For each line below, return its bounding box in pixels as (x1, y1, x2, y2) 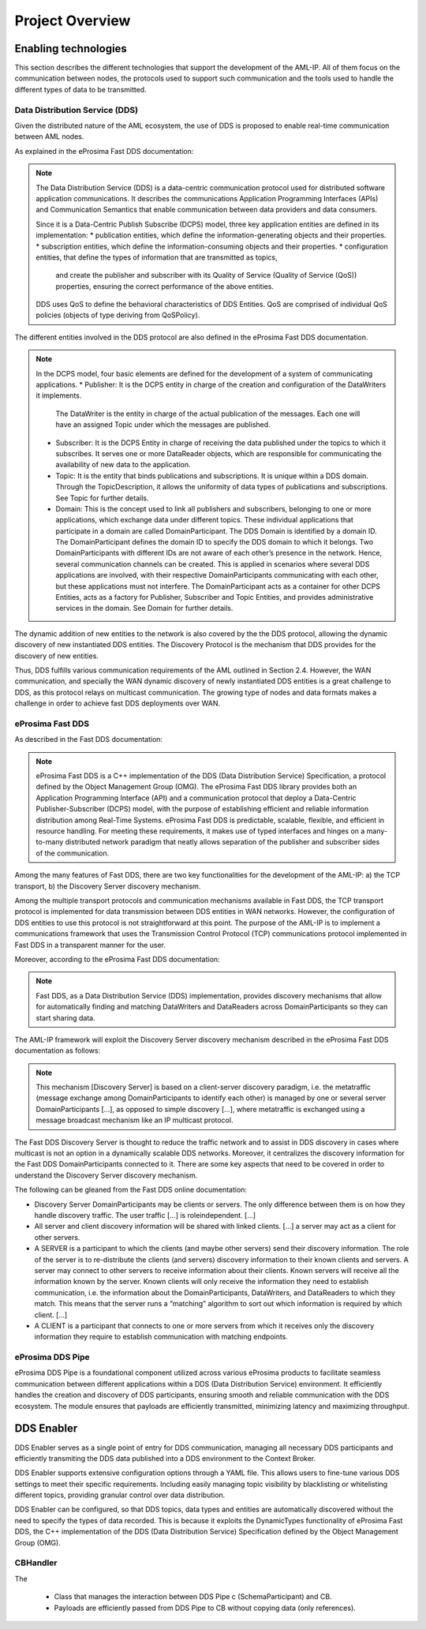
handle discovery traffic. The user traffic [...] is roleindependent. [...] (34, 1210, 256, 1219)
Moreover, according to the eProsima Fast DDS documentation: (14, 954, 220, 964)
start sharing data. (35, 1013, 96, 1022)
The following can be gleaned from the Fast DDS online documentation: (14, 1185, 248, 1195)
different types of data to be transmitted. (14, 84, 147, 94)
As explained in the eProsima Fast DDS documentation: (14, 146, 194, 155)
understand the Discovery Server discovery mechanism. (14, 1170, 198, 1180)
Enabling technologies (14, 42, 128, 55)
